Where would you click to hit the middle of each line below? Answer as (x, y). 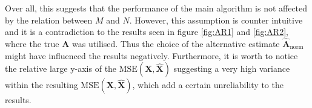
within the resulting (41, 85)
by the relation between (49, 20)
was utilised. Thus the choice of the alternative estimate (176, 43)
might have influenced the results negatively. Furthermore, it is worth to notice (151, 55)
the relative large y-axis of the (61, 68)
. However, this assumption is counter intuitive (216, 20)
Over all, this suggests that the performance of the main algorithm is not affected (156, 8)
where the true (32, 43)
